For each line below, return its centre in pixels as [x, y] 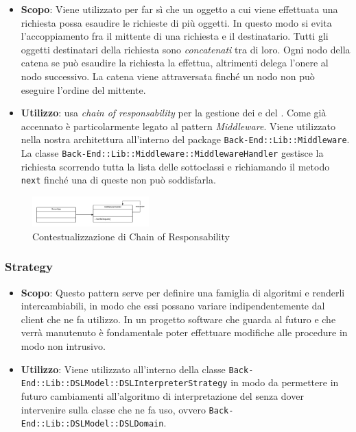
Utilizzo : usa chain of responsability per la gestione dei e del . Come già [174, 113]
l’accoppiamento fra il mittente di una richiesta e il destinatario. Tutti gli [175, 36]
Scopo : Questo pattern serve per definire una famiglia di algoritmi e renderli [183, 292]
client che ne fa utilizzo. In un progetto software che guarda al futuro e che [178, 319]
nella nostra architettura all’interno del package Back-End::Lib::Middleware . [185, 139]
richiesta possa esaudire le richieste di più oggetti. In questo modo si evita [176, 22]
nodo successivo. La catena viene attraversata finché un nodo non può [168, 76]
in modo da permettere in [285, 382]
